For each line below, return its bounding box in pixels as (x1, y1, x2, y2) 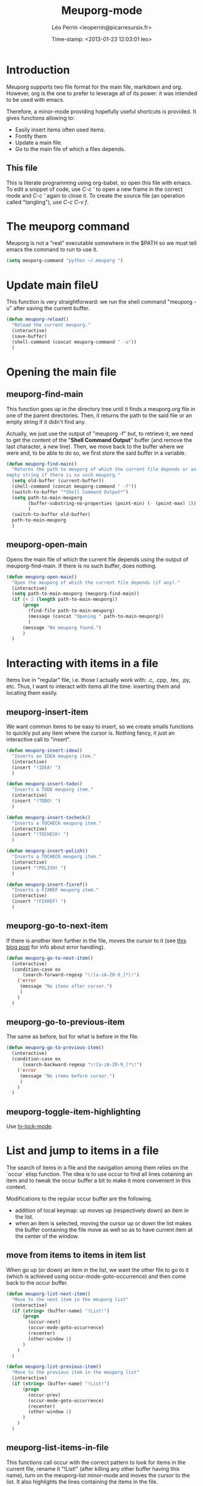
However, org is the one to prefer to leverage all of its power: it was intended (6, 89, 198, 97)
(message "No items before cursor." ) (19, 1073, 115, 1079)
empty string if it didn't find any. (6, 418, 86, 425)
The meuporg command (6, 219, 130, 233)
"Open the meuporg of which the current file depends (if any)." (12, 580, 181, 586)
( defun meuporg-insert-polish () (6, 848, 88, 854)
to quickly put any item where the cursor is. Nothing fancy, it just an (6, 729, 175, 737)
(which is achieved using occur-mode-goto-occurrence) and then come (6, 1273, 186, 1280)
